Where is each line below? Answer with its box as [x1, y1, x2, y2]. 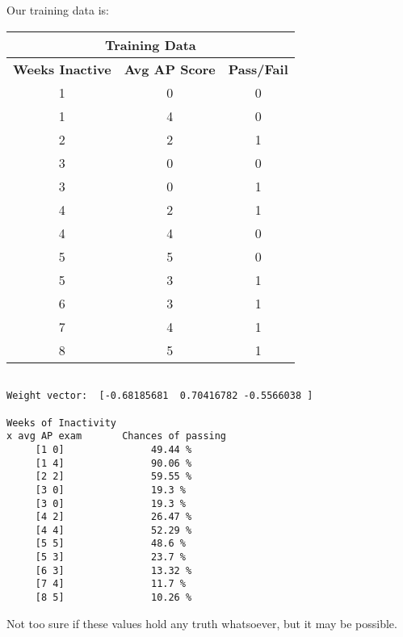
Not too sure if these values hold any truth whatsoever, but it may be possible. [6, 614, 397, 631]
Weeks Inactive [13, 59, 111, 78]
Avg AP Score [124, 59, 216, 78]
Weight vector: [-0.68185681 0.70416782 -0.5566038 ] [6, 390, 313, 402]
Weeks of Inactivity [6, 417, 117, 429]
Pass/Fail [228, 59, 288, 78]
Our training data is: [6, 2, 109, 18]
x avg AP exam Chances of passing [6, 430, 227, 442]
